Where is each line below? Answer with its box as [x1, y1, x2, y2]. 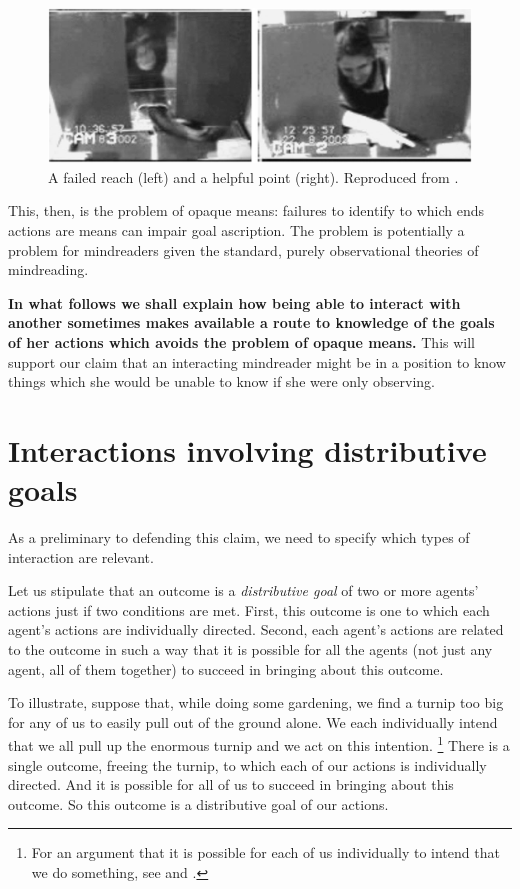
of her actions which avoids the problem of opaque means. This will [8, 332, 476, 353]
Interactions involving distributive [8, 429, 487, 470]
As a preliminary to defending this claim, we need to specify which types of [8, 527, 470, 548]
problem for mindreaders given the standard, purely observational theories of [8, 239, 479, 260]
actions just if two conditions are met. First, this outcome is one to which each [8, 599, 490, 620]
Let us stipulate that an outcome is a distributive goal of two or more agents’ [8, 580, 479, 601]
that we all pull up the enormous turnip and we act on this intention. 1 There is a [8, 732, 510, 756]
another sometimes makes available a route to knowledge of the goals [8, 312, 495, 333]
